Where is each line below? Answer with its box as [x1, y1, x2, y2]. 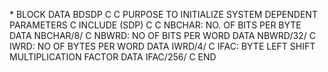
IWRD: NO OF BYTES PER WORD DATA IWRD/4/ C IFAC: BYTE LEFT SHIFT [9, 40, 316, 52]
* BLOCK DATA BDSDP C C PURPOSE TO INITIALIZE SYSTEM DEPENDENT [9, 9, 318, 20]
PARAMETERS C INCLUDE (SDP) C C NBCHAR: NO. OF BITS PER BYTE [9, 19, 302, 31]
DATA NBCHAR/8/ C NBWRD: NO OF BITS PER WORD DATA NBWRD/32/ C [9, 30, 316, 41]
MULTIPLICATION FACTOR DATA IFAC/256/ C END [9, 51, 217, 63]
